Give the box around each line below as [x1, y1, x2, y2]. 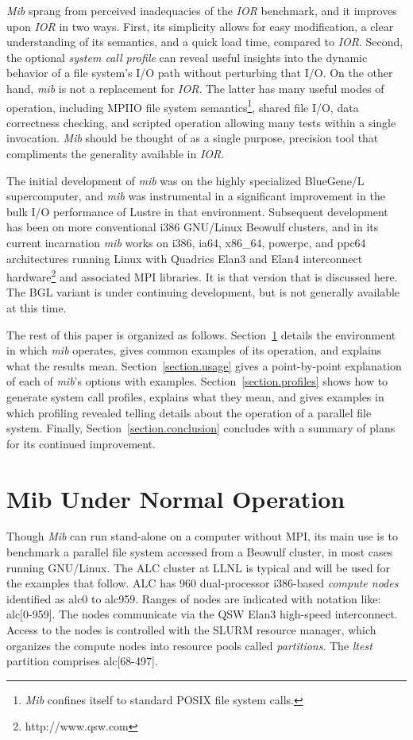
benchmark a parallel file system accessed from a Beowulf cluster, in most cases [6, 544, 393, 560]
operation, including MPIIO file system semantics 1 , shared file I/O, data [6, 96, 359, 115]
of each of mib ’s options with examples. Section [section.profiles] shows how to [6, 373, 388, 389]
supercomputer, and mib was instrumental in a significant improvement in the [6, 188, 385, 204]
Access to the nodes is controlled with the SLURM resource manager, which [6, 622, 376, 638]
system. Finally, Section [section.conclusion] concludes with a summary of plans [6, 420, 396, 436]
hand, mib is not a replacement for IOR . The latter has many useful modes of [6, 79, 384, 96]
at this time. [6, 300, 67, 316]
